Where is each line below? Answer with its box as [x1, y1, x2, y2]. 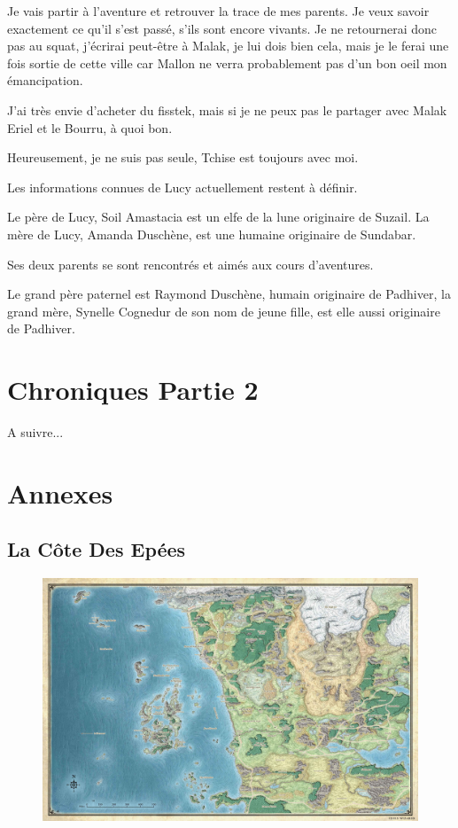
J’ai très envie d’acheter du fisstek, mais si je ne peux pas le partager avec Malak [7, 100, 447, 119]
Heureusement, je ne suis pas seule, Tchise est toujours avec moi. [7, 148, 359, 167]
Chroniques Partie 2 [7, 371, 259, 408]
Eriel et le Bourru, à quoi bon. [7, 118, 173, 137]
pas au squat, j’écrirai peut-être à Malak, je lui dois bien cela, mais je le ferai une [7, 36, 449, 55]
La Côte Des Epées [7, 535, 186, 563]
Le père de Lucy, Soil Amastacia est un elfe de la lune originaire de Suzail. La [7, 207, 430, 226]
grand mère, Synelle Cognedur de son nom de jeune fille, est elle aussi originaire [7, 301, 440, 320]
